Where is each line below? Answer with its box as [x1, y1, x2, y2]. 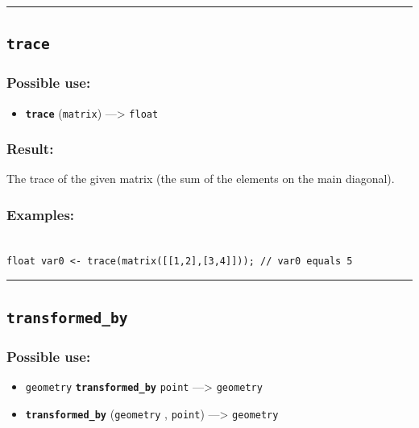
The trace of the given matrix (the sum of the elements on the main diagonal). [6, 170, 395, 187]
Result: [6, 139, 54, 159]
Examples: [6, 204, 75, 224]
